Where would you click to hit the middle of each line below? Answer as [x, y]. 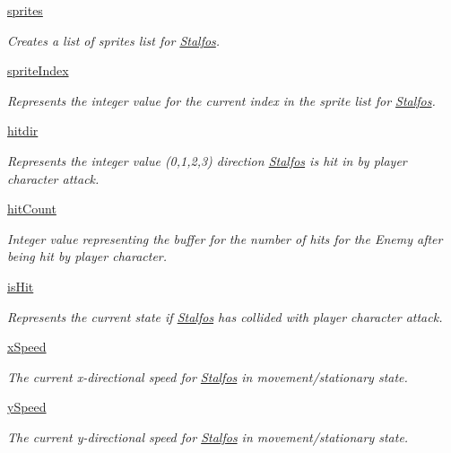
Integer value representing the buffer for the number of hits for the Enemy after [225, 238]
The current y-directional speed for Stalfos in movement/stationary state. [208, 436]
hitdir [23, 131]
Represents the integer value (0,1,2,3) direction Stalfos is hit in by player [207, 160]
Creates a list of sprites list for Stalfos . [114, 40]
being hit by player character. [87, 256]
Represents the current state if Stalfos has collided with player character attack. [225, 316]
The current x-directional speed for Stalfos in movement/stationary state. [208, 376]
